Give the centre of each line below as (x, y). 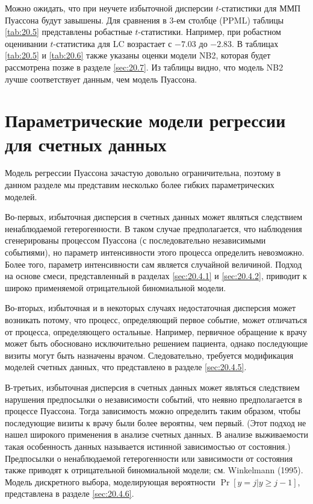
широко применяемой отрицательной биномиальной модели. (116, 287)
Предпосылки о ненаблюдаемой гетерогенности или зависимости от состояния (149, 458)
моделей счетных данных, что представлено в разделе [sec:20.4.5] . (126, 367)
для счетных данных (86, 144)
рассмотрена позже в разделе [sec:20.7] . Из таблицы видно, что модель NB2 (144, 67)
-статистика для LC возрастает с (113, 43)
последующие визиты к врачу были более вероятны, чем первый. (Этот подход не (156, 422)
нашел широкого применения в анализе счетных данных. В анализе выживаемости (156, 434)
